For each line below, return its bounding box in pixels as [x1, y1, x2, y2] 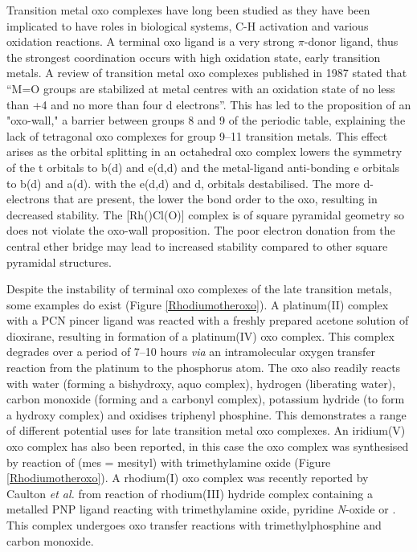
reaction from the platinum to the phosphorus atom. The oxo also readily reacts [6, 359, 401, 376]
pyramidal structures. [6, 253, 112, 270]
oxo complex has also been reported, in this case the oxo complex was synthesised [6, 438, 409, 455]
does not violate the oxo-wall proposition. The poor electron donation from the [6, 222, 395, 239]
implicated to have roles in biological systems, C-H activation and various [6, 17, 369, 34]
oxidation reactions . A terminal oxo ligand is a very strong [6, 33, 295, 50]
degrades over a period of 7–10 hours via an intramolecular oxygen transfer [6, 343, 376, 360]
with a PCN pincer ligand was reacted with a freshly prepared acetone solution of [6, 312, 409, 329]
